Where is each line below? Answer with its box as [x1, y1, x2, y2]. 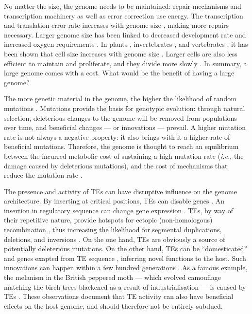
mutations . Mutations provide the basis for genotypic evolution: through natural [4, 103, 245, 113]
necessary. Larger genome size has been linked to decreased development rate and [4, 29, 246, 39]
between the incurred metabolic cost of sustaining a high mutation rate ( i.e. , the [4, 150, 244, 161]
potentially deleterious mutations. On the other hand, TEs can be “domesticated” [4, 243, 248, 254]
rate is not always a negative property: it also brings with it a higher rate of [4, 131, 230, 142]
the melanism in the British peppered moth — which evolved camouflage [4, 272, 221, 282]
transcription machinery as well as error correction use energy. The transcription [4, 10, 243, 20]
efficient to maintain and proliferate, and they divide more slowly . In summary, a [4, 58, 247, 68]
